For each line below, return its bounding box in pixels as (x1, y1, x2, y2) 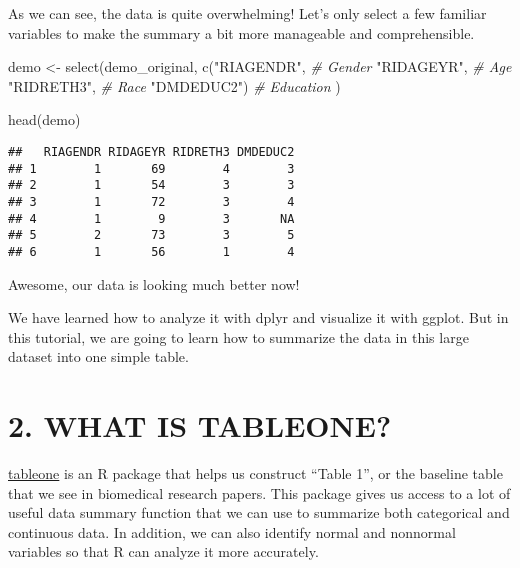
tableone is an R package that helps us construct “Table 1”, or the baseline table (8, 463, 503, 484)
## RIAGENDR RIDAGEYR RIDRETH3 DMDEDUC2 (8, 144, 295, 159)
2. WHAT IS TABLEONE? (8, 405, 392, 446)
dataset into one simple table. (8, 346, 189, 367)
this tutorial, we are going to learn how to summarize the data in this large (8, 326, 469, 347)
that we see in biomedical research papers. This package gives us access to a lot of (8, 482, 511, 503)
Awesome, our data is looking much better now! (8, 273, 300, 294)
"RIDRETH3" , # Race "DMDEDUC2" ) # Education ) (8, 75, 341, 96)
